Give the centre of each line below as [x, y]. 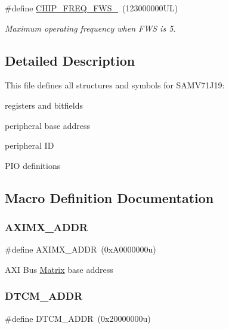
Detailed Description [70, 60]
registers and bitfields [44, 105]
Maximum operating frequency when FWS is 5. [90, 28]
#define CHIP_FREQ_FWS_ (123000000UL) [92, 8]
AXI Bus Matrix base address [59, 269]
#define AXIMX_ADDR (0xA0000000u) [81, 249]
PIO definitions [33, 165]
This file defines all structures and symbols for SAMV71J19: [115, 85]
